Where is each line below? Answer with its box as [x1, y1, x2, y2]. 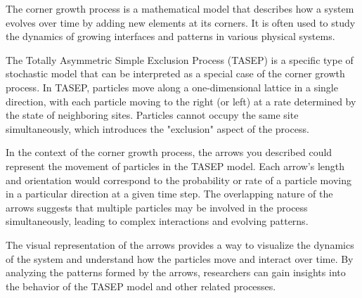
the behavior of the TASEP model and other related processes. [6, 278, 276, 293]
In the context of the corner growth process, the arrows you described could [6, 145, 332, 160]
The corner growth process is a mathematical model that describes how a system [6, 1, 354, 15]
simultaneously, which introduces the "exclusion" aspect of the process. [6, 121, 309, 136]
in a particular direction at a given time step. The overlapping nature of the [6, 186, 333, 201]
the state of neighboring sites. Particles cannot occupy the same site [6, 108, 299, 122]
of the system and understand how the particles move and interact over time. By [6, 251, 354, 266]
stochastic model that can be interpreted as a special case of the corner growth [6, 66, 345, 81]
